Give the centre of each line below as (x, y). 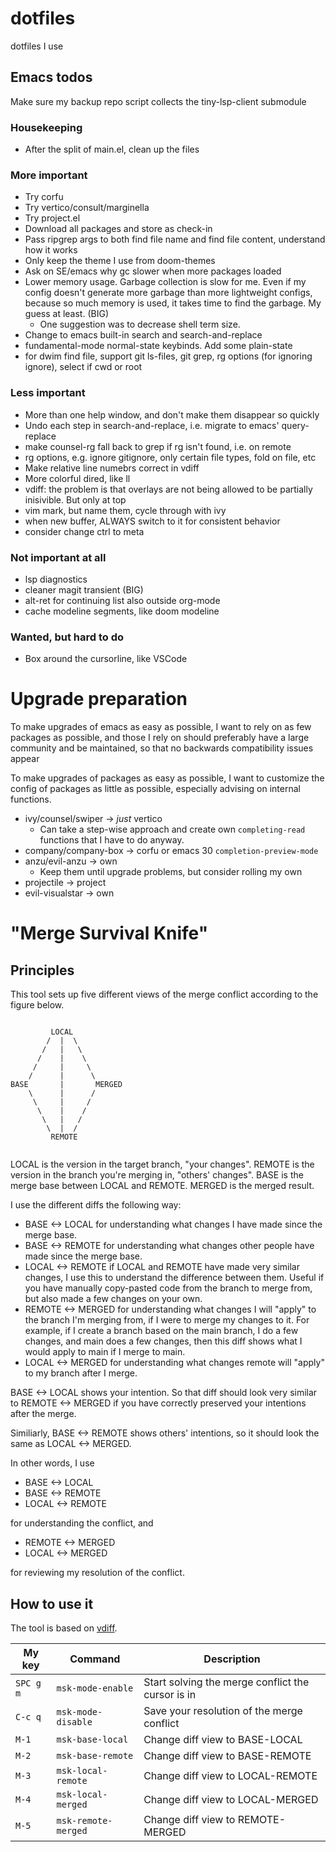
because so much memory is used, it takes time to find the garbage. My (173, 303)
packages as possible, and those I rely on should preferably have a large (160, 738)
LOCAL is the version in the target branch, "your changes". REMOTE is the (162, 1164)
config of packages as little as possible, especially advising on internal (155, 789)
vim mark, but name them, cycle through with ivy (125, 510)
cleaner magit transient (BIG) (84, 589)
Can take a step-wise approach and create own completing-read (172, 829)
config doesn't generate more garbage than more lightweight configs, (168, 293)
